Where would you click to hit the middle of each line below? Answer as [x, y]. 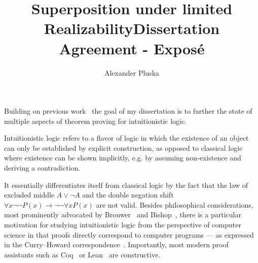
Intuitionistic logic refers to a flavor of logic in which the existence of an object [126, 138]
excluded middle [29, 195]
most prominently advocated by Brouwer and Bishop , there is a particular [123, 215]
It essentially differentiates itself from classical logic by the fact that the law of [126, 185]
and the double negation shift [128, 195]
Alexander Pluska [132, 72]
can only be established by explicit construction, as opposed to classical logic [123, 147]
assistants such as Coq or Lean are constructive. [82, 254]
